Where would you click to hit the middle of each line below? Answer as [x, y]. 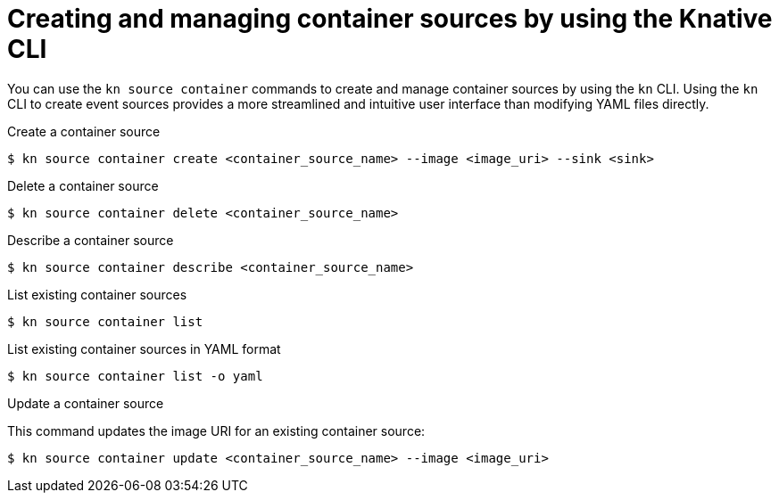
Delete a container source [83, 185]
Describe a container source [91, 240]
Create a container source [84, 131]
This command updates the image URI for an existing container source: [216, 430]
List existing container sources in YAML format [144, 348]
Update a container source [86, 403]
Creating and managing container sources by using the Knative [390, 19]
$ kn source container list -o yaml [135, 376]
